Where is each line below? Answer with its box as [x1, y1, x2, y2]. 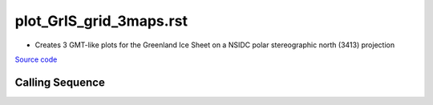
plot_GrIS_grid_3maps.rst [14, 12, 188, 30]
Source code [14, 55, 58, 64]
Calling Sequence [14, 75, 106, 89]
